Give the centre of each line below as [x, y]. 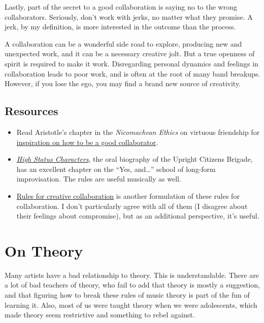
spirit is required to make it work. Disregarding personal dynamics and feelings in [131, 63]
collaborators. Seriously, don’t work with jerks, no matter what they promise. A [129, 16]
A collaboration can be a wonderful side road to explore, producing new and [123, 43]
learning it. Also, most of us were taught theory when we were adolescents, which [131, 304]
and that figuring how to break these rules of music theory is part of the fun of [127, 295]
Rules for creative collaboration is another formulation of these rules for [128, 195]
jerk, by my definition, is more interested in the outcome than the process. [120, 27]
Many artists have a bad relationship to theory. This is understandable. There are [132, 275]
